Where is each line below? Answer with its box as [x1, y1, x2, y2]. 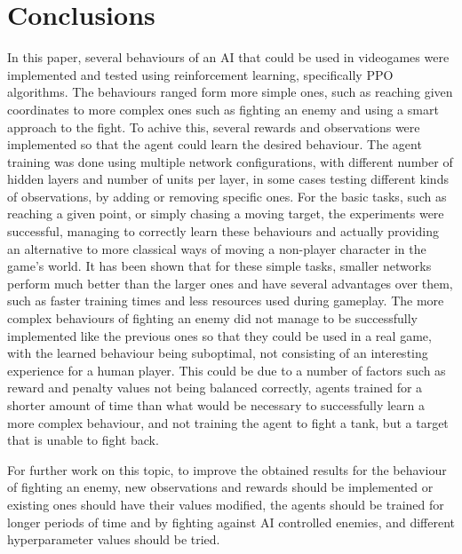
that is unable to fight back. [7, 431, 159, 449]
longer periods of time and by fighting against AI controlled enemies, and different [7, 512, 456, 531]
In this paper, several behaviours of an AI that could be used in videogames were [7, 48, 450, 67]
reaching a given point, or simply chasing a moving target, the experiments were [7, 204, 444, 223]
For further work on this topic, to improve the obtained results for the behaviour [7, 460, 447, 479]
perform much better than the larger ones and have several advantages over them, [7, 273, 453, 292]
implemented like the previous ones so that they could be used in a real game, [7, 326, 432, 344]
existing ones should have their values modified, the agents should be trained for [7, 495, 444, 513]
